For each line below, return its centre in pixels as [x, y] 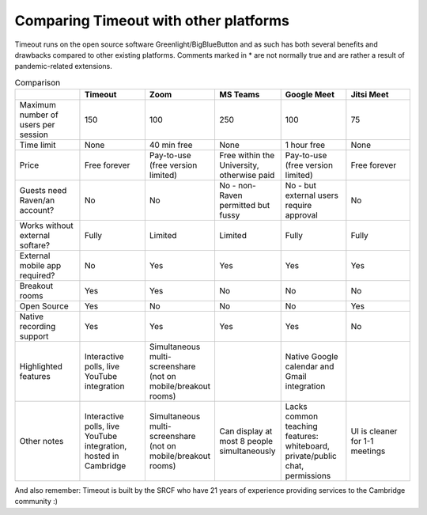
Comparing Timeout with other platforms [152, 21]
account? [37, 210]
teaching [301, 426]
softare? [35, 245]
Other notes [42, 441]
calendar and [310, 366]
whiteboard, [307, 446]
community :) [36, 502]
